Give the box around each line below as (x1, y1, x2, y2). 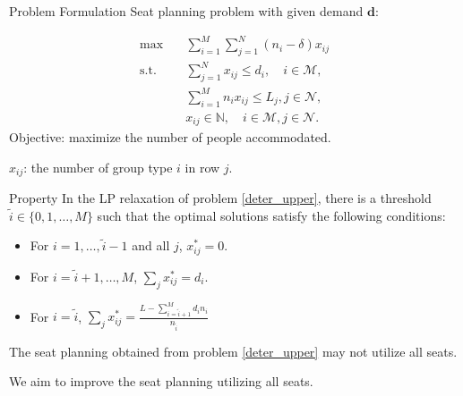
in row (184, 157, 220, 176)
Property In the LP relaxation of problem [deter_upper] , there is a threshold (9, 189, 432, 207)
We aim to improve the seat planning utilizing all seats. (9, 372, 313, 391)
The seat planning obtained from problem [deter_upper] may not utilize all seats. (9, 341, 458, 360)
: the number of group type (23, 157, 173, 176)
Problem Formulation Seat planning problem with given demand (9, 2, 364, 20)
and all (132, 236, 170, 255)
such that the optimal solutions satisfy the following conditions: (97, 206, 446, 224)
